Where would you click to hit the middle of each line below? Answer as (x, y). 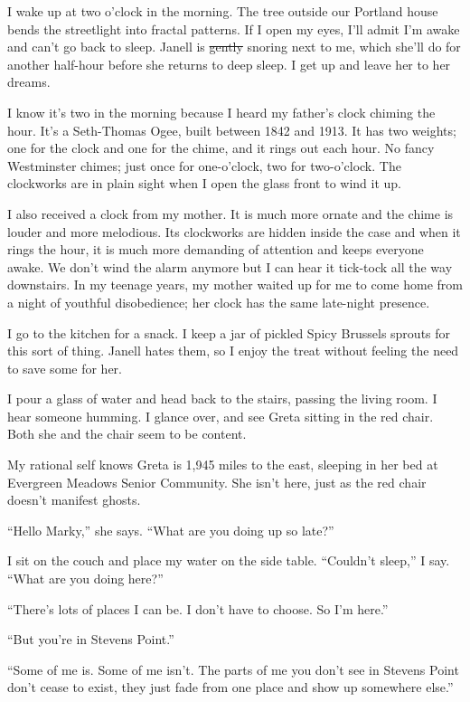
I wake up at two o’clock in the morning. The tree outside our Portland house (223, 11)
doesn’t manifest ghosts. (74, 500)
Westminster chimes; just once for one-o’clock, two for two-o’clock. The (204, 165)
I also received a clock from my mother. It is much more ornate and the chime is (230, 213)
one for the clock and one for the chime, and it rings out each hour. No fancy (221, 148)
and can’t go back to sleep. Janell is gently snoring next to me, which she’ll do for (234, 47)
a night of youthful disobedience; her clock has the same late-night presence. (219, 302)
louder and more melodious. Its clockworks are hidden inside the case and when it (234, 231)
